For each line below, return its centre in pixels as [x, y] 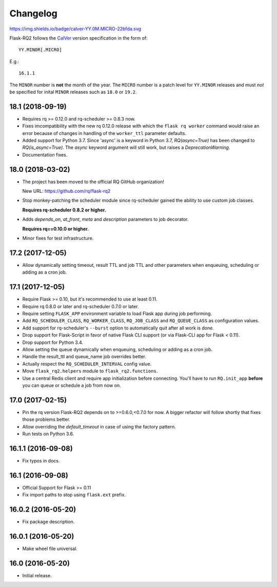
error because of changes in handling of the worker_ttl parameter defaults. [104, 133]
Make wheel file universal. [50, 549]
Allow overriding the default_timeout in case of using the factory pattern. [99, 426]
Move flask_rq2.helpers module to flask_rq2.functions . [90, 371]
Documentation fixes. [45, 154]
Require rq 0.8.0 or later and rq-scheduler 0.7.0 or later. [81, 306]
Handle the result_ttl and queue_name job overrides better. [84, 357]
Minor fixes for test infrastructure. [58, 238]
